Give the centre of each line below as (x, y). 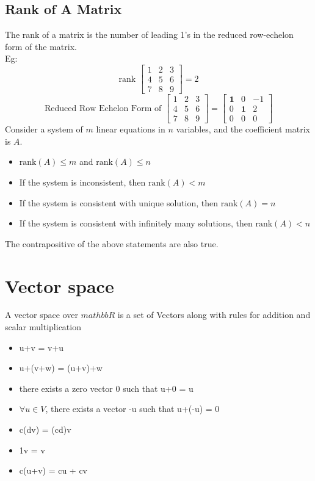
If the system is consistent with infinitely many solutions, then (136, 223)
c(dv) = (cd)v (45, 429)
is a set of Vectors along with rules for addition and (214, 315)
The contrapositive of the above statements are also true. (112, 243)
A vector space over (42, 315)
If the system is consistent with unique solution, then (118, 202)
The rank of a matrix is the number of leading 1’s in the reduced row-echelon (149, 34)
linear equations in (131, 129)
